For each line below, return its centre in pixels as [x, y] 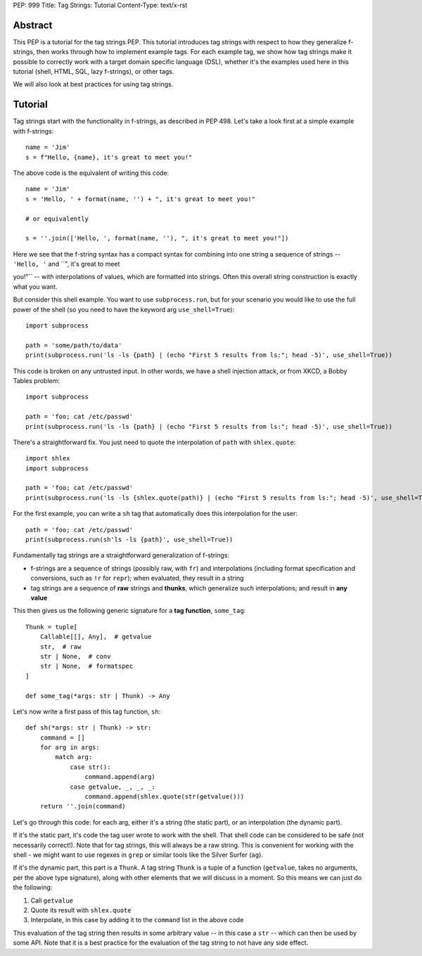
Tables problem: [36, 380]
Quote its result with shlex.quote [81, 910]
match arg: [74, 757]
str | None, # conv [75, 656]
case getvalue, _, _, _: [113, 787]
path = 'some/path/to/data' [74, 345]
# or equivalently [57, 219]
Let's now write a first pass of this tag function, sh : [87, 711]
